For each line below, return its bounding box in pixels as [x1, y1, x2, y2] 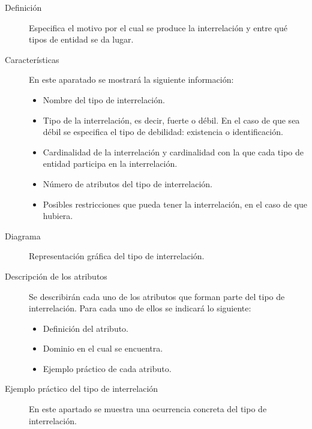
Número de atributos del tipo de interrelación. [43, 177, 212, 190]
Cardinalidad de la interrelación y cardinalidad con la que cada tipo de [43, 145, 304, 158]
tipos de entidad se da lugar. [29, 33, 134, 46]
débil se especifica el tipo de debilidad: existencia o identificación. [43, 125, 283, 138]
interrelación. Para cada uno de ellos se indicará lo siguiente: [29, 302, 251, 314]
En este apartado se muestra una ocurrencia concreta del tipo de [29, 403, 267, 415]
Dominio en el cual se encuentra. [43, 342, 163, 355]
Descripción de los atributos [5, 269, 107, 282]
